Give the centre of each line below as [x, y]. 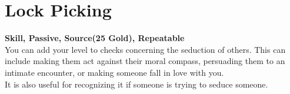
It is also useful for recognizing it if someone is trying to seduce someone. [136, 84]
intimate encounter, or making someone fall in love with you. [114, 72]
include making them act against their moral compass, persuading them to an [145, 61]
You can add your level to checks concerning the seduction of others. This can [145, 49]
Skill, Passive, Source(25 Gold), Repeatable [95, 38]
